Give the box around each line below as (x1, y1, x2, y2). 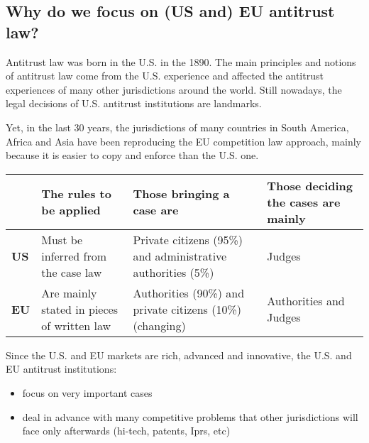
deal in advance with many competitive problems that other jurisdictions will (22, 409, 358, 424)
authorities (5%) (133, 263, 214, 280)
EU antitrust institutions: (6, 361, 117, 376)
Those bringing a (133, 185, 230, 202)
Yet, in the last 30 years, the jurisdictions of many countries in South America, (6, 119, 349, 134)
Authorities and (267, 292, 345, 310)
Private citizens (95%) (133, 231, 243, 248)
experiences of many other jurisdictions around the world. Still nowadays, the (6, 82, 342, 97)
